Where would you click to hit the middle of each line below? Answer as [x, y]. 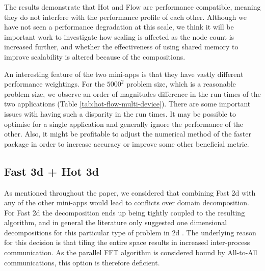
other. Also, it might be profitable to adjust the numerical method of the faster [128, 134]
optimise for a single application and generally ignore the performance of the [124, 124]
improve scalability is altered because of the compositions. [95, 56]
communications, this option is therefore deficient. [82, 262]
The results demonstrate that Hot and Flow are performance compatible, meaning [132, 7]
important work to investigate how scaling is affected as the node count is [119, 36]
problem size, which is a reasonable [181, 84]
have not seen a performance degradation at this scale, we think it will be [119, 27]
